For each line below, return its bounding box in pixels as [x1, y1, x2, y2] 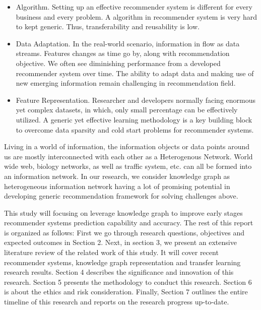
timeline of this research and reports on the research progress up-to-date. [4, 296, 229, 307]
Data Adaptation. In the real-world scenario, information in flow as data [16, 38, 240, 48]
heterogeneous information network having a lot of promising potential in [4, 180, 230, 191]
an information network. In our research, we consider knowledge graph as [4, 170, 230, 181]
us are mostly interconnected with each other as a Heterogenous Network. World [4, 151, 253, 161]
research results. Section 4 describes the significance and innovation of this [4, 267, 234, 277]
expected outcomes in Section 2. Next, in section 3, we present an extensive [4, 237, 237, 247]
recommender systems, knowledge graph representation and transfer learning [4, 257, 241, 267]
